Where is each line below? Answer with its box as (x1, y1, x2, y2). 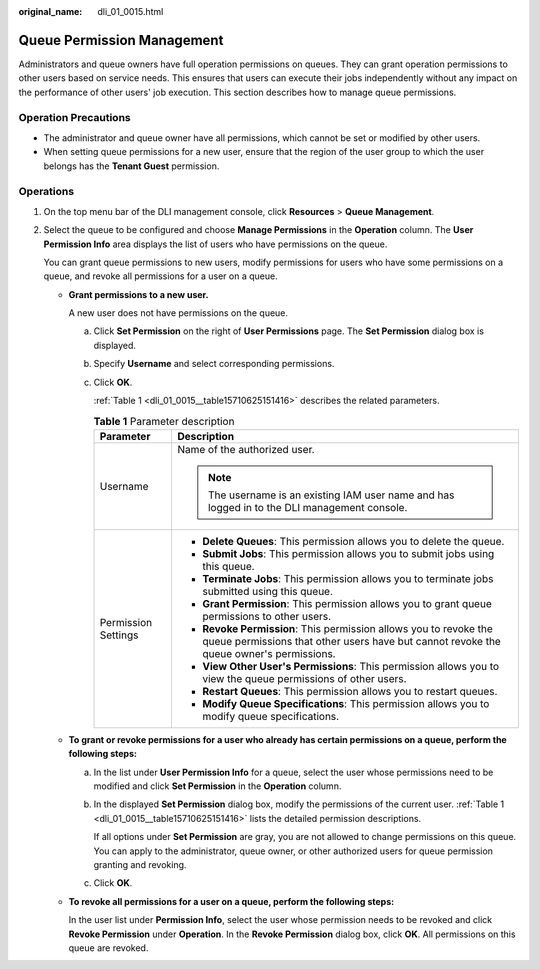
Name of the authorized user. (176, 442, 315, 456)
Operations (18, 185, 75, 199)
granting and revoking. (93, 858, 187, 870)
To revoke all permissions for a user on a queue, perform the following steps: (68, 895, 395, 907)
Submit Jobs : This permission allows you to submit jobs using (201, 546, 495, 560)
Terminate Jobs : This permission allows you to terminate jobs (201, 571, 494, 585)
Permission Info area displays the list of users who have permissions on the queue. (43, 238, 388, 250)
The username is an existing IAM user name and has (207, 488, 455, 502)
